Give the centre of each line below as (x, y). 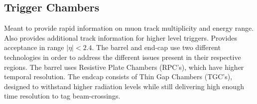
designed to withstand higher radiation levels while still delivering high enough (124, 86)
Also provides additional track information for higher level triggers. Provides (121, 37)
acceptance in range (34, 47)
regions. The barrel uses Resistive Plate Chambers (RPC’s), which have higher (124, 67)
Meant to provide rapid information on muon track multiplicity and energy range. (129, 28)
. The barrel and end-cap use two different (156, 47)
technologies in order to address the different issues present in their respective (123, 57)
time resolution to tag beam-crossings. (62, 96)
